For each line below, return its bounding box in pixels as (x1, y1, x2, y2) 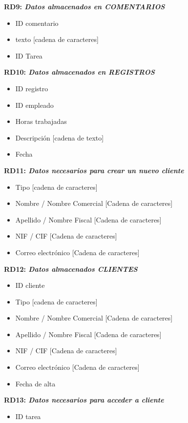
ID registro (15, 83, 48, 93)
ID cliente (15, 280, 45, 290)
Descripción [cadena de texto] (15, 132, 104, 142)
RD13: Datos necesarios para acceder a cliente (4, 395, 164, 405)
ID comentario (15, 18, 59, 28)
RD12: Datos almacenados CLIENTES (4, 263, 138, 274)
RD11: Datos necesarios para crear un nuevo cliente (4, 165, 184, 175)
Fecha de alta (15, 378, 56, 388)
